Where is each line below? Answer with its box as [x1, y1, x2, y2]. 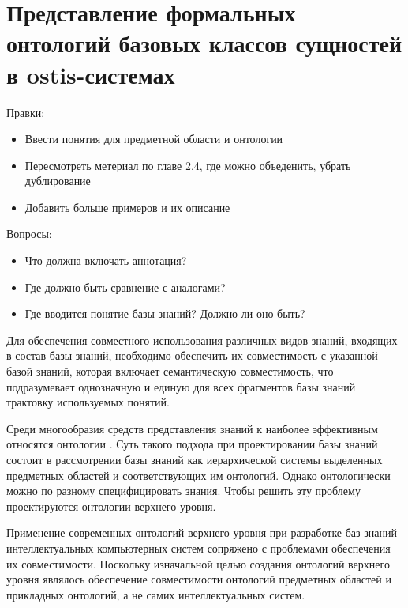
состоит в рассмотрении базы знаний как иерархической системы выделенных [6, 451, 383, 467]
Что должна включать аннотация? [24, 252, 187, 269]
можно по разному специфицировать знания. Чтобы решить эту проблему [6, 482, 361, 499]
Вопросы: [6, 225, 52, 242]
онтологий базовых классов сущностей [6, 27, 402, 59]
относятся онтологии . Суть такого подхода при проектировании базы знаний [6, 436, 378, 452]
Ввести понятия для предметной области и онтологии [24, 130, 283, 147]
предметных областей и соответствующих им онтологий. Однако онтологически [6, 466, 391, 483]
